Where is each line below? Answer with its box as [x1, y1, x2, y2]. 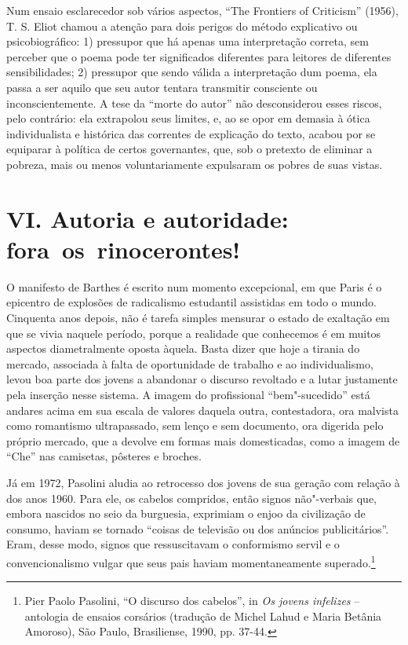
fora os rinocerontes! [6, 233, 241, 265]
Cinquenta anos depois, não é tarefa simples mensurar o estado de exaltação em [6, 310, 390, 326]
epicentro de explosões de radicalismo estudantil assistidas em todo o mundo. [6, 294, 377, 310]
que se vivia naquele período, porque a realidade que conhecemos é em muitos [6, 324, 381, 341]
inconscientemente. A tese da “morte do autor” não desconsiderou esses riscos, [6, 94, 382, 111]
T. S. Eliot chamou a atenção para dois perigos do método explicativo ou [6, 17, 358, 34]
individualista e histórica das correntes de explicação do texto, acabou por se [6, 125, 376, 141]
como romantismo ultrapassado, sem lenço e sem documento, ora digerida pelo [6, 417, 384, 434]
